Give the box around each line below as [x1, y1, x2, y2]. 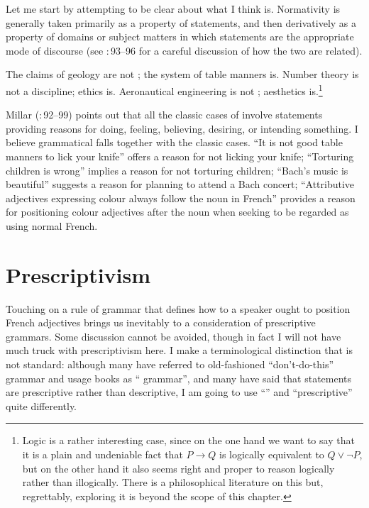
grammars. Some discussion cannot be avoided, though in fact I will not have [6, 328, 341, 343]
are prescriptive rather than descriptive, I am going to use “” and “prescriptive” [6, 385, 353, 399]
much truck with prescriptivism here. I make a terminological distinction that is [6, 343, 353, 358]
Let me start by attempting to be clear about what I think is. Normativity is [6, 1, 341, 16]
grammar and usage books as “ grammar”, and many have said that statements [6, 370, 352, 385]
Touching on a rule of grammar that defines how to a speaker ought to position [6, 301, 351, 316]
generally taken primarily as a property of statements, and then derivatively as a [6, 15, 357, 30]
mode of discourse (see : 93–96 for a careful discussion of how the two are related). [6, 43, 363, 57]
